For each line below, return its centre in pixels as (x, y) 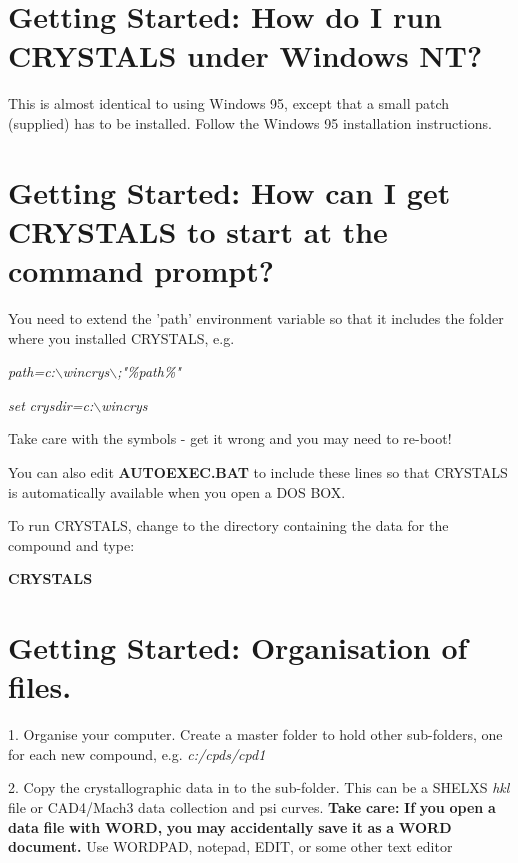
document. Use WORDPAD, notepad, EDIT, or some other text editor (230, 846)
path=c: (31, 371)
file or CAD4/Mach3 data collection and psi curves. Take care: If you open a (252, 807)
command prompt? (141, 270)
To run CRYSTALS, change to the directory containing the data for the (228, 525)
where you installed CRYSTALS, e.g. (121, 337)
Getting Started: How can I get (229, 191)
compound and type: (71, 544)
